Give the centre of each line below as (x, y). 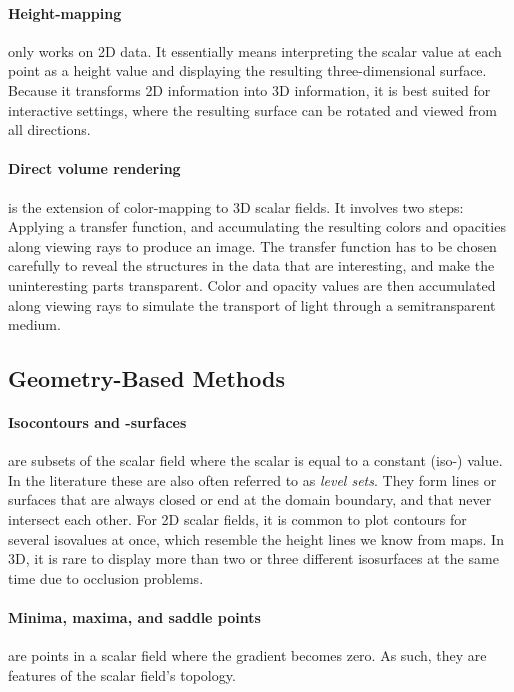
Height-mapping (65, 12)
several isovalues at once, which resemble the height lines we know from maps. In (256, 538)
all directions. (49, 129)
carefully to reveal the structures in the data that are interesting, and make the (251, 265)
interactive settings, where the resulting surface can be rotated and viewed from (252, 109)
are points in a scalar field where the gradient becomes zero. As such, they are (247, 655)
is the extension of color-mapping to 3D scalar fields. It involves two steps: (236, 206)
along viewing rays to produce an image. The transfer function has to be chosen (252, 245)
